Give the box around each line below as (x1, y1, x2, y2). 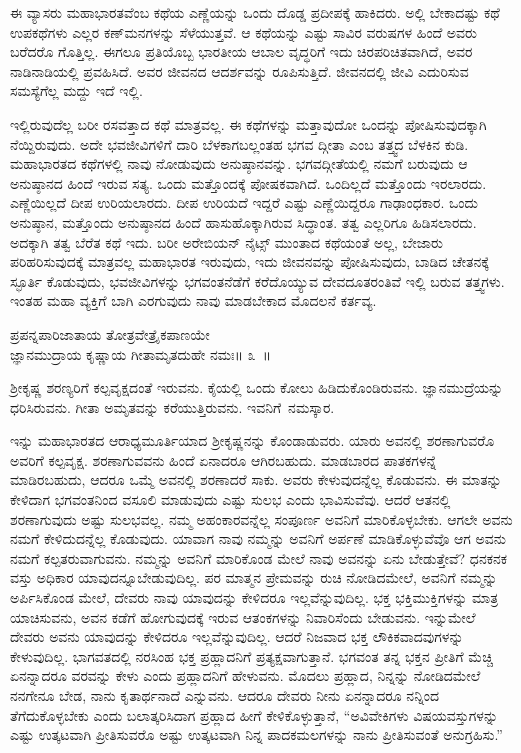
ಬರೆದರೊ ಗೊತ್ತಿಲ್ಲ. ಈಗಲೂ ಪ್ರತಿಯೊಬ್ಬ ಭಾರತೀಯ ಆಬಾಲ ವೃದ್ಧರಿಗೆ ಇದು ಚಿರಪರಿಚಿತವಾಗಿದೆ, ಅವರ (10, 41, 473, 62)
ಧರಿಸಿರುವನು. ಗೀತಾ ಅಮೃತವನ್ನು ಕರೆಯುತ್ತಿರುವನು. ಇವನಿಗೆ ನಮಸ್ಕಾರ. (10, 396, 335, 417)
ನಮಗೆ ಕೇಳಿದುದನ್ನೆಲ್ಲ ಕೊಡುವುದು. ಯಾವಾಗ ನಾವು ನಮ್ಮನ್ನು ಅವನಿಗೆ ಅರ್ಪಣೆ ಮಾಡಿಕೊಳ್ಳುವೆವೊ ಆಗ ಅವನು (10, 528, 507, 549)
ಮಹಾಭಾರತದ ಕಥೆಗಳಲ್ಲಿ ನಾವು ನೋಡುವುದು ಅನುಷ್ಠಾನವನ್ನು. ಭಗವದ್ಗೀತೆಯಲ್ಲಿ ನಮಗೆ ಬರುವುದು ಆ (10, 153, 468, 174)
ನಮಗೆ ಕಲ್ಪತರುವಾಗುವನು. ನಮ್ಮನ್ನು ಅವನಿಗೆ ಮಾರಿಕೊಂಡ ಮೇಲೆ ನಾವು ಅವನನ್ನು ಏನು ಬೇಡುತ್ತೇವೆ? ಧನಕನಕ (10, 547, 508, 568)
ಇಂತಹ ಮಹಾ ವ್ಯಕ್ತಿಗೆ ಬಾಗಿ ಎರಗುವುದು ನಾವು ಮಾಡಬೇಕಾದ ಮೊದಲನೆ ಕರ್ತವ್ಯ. (10, 290, 377, 311)
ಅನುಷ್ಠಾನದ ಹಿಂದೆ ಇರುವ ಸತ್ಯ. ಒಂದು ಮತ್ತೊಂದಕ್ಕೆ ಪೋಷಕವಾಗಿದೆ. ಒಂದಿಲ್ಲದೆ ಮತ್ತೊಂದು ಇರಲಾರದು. (10, 172, 487, 193)
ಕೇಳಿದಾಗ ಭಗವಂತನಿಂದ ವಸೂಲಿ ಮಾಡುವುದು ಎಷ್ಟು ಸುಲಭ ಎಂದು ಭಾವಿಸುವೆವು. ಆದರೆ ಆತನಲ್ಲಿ (10, 489, 451, 510)
